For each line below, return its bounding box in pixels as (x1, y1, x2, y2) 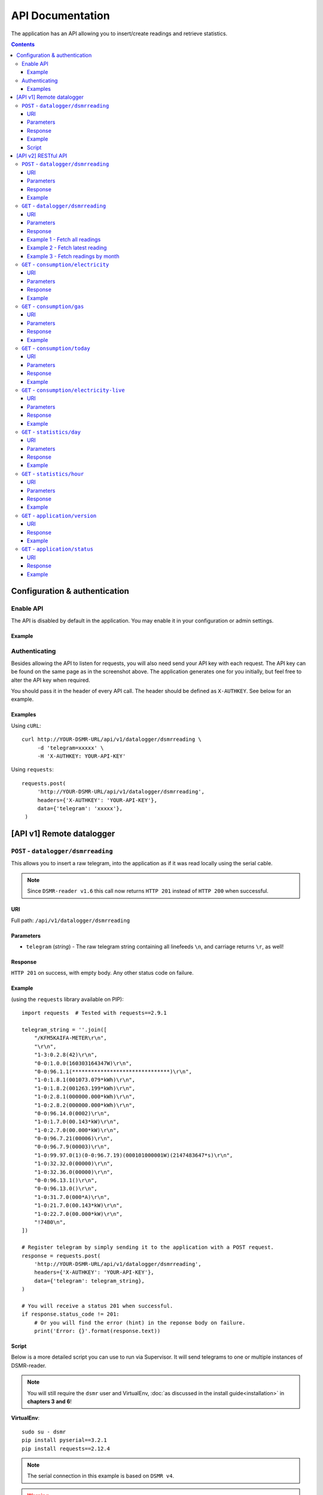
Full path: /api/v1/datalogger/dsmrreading (11, 917, 130, 924)
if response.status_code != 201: (22, 1311, 120, 1318)
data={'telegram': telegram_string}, (33, 1277, 145, 1284)
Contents (11, 41, 35, 48)
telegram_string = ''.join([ (22, 1026, 107, 1033)
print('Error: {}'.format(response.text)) (33, 1328, 161, 1335)
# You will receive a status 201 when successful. (22, 1302, 173, 1309)
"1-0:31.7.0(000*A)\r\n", (33, 1194, 111, 1200)
